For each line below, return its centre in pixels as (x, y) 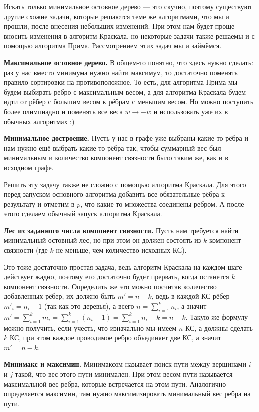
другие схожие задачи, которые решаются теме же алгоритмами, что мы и (117, 16)
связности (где (26, 250)
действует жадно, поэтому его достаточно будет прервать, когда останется (117, 277)
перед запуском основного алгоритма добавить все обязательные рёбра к (114, 194)
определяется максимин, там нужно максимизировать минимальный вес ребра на (127, 394)
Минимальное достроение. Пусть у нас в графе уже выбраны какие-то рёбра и (126, 138)
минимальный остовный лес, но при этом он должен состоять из (103, 240)
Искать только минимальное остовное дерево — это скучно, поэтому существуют (128, 6)
